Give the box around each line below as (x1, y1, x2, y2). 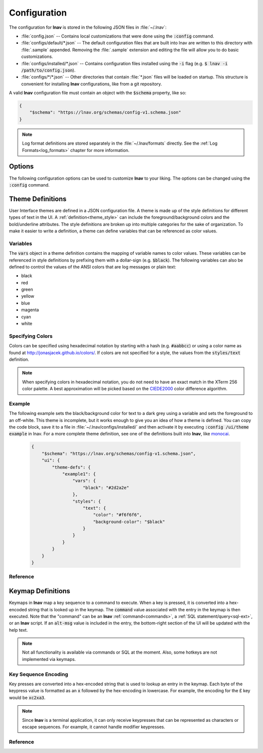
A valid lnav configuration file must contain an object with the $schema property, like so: (9, 90, 187, 96)
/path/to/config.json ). (21, 67, 75, 73)
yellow (21, 293, 35, 299)
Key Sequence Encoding (9, 671, 68, 678)
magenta (21, 307, 39, 313)
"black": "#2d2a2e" (83, 485, 129, 490)
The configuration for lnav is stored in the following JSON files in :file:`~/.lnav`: (9, 24, 167, 30)
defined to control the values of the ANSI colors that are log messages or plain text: (9, 264, 176, 270)
